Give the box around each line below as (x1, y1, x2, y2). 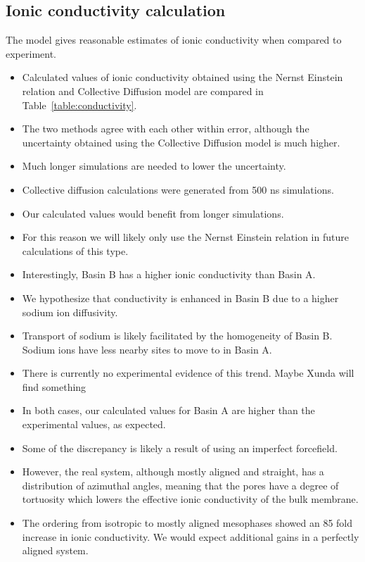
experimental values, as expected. (22, 417, 166, 432)
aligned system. (22, 543, 89, 558)
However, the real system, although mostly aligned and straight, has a (22, 464, 324, 479)
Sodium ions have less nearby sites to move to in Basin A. (22, 342, 272, 356)
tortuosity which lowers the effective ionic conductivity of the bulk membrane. (22, 492, 359, 506)
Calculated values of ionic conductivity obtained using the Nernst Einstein (22, 70, 343, 85)
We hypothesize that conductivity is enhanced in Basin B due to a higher (22, 290, 339, 305)
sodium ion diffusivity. (22, 304, 118, 319)
